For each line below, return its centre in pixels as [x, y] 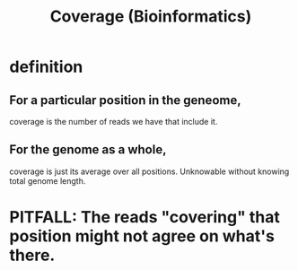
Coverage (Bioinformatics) [151, 17]
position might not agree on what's [142, 236]
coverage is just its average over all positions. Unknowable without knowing [149, 171]
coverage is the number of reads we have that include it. [114, 122]
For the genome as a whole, [88, 150]
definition [46, 67]
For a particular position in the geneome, [125, 100]
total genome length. [48, 180]
